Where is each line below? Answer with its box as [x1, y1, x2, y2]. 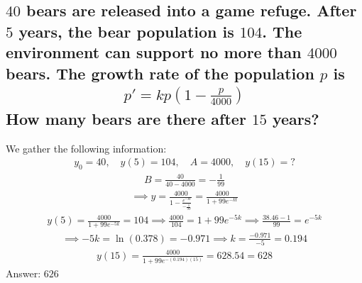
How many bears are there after [6, 107, 246, 129]
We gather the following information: [6, 140, 167, 155]
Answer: [6, 266, 41, 281]
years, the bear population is [18, 20, 234, 42]
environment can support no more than [6, 41, 302, 63]
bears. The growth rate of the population [6, 62, 314, 84]
